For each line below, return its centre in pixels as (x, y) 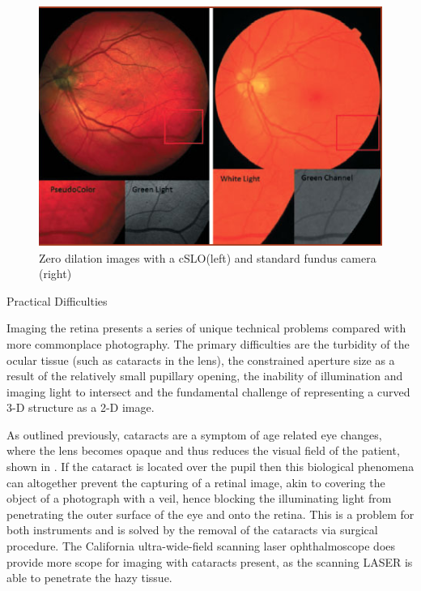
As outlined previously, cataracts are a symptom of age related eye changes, (194, 434)
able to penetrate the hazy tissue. (89, 578)
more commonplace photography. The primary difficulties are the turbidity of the (208, 343)
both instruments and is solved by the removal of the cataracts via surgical (192, 530)
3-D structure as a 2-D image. (81, 407)
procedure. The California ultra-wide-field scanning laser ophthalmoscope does (201, 546)
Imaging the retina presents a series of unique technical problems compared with (206, 328)
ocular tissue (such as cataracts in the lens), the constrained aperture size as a (201, 360)
